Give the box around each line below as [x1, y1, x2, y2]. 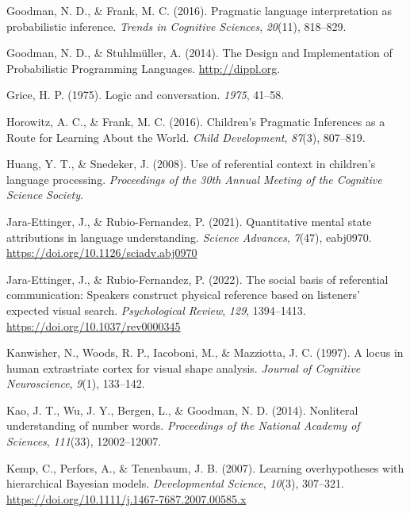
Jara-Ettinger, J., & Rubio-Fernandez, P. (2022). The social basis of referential [6, 270, 389, 287]
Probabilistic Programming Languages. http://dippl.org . [6, 59, 281, 76]
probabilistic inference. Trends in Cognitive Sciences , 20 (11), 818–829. [6, 17, 347, 34]
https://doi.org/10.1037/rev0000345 [6, 317, 181, 334]
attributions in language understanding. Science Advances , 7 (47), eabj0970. [6, 228, 372, 245]
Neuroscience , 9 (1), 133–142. [6, 375, 145, 392]
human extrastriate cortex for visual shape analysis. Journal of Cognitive [6, 359, 361, 376]
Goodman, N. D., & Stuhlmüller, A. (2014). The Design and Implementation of [6, 44, 393, 61]
